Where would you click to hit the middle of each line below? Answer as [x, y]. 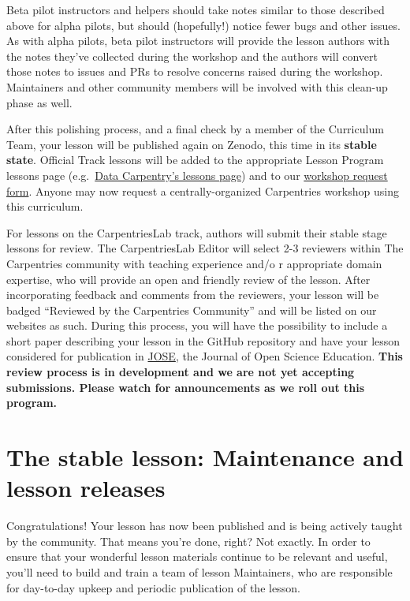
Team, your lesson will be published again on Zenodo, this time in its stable [192, 144]
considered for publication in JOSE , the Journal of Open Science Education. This [205, 356]
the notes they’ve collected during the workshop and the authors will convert [192, 56]
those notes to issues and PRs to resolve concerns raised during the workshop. [195, 71]
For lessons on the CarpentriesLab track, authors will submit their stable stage [197, 232]
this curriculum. [45, 206]
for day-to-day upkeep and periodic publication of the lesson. [153, 587]
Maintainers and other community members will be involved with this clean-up [197, 86]
